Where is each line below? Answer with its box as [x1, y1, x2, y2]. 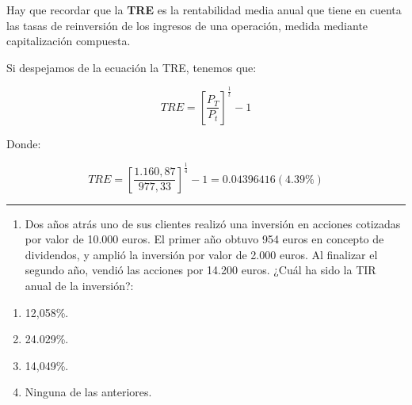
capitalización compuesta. [6, 32, 131, 49]
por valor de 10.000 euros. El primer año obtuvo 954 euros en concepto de [25, 231, 384, 247]
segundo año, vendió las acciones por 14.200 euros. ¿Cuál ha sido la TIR [25, 262, 376, 278]
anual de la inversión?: [25, 277, 134, 294]
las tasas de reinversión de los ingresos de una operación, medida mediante [6, 17, 368, 33]
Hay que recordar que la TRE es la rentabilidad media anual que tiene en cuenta [6, 2, 402, 17]
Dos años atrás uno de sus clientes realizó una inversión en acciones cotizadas [25, 215, 401, 231]
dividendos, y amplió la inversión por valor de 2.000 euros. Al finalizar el [25, 246, 378, 262]
